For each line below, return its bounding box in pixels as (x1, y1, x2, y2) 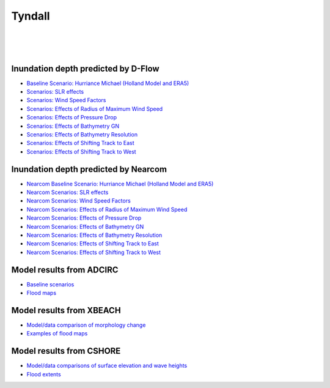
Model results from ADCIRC (11, 264, 119, 275)
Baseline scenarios (26, 280, 75, 288)
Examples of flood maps (26, 330, 88, 337)
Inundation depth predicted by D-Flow (11, 63, 159, 73)
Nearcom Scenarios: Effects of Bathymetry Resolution (26, 231, 163, 239)
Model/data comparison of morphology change (26, 321, 146, 329)
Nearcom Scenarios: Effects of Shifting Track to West (26, 248, 161, 256)
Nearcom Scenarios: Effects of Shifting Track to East (26, 240, 159, 247)
